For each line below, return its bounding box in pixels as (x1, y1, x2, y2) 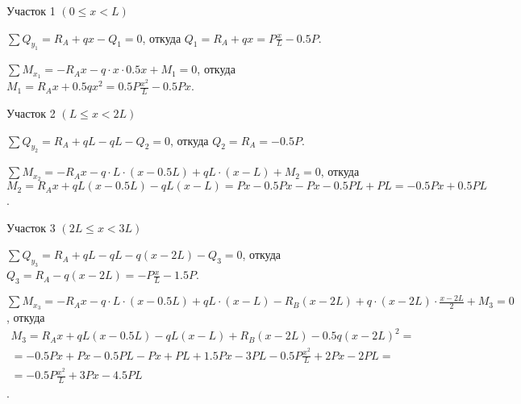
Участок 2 (6, 105, 56, 122)
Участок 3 (6, 219, 56, 235)
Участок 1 (6, 2, 56, 19)
